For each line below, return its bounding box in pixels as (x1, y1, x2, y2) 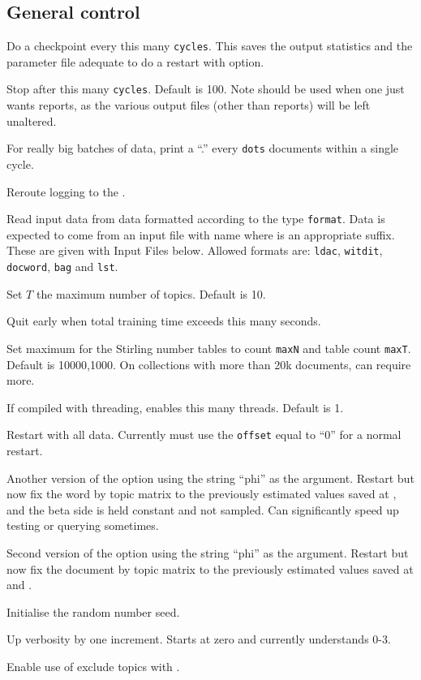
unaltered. (6, 112, 57, 129)
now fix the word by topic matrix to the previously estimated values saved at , (6, 485, 397, 502)
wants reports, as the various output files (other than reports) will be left (6, 97, 371, 114)
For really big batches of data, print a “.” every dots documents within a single (6, 140, 399, 157)
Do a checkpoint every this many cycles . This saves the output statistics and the (6, 37, 413, 54)
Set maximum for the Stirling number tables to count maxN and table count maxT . (6, 339, 411, 356)
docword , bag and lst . (6, 258, 118, 275)
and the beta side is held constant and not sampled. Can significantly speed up (6, 501, 399, 518)
